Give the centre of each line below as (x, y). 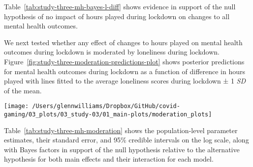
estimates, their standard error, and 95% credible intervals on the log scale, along (126, 140)
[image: (16, 106)
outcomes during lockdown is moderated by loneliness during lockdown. (112, 52)
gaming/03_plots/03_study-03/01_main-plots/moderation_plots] (108, 114)
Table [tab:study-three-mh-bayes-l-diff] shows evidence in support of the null (120, 6)
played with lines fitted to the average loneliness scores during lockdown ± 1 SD (125, 81)
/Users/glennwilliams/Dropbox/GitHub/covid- (106, 106)
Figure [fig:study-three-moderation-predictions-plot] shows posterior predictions (124, 61)
